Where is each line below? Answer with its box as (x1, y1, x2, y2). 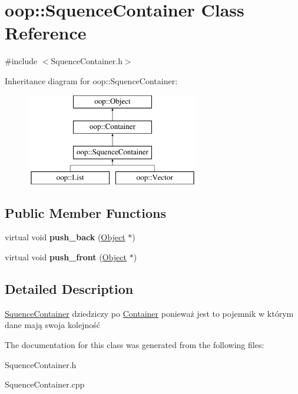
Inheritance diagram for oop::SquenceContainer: (5, 74, 178, 87)
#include (5, 55, 38, 67)
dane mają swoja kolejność (5, 319, 100, 331)
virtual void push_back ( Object (5, 231, 125, 243)
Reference (5, 21, 87, 45)
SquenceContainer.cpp (5, 378, 85, 390)
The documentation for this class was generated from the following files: (5, 339, 264, 351)
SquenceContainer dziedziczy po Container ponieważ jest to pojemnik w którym (5, 307, 294, 319)
